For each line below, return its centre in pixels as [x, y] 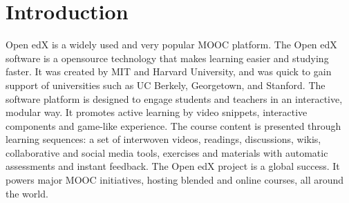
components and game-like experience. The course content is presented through [173, 125]
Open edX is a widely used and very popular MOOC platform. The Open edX [171, 45]
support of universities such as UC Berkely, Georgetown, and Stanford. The [166, 85]
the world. [27, 193]
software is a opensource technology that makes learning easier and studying [167, 58]
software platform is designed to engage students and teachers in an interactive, [174, 98]
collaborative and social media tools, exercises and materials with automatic [167, 152]
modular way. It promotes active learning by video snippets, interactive [157, 112]
